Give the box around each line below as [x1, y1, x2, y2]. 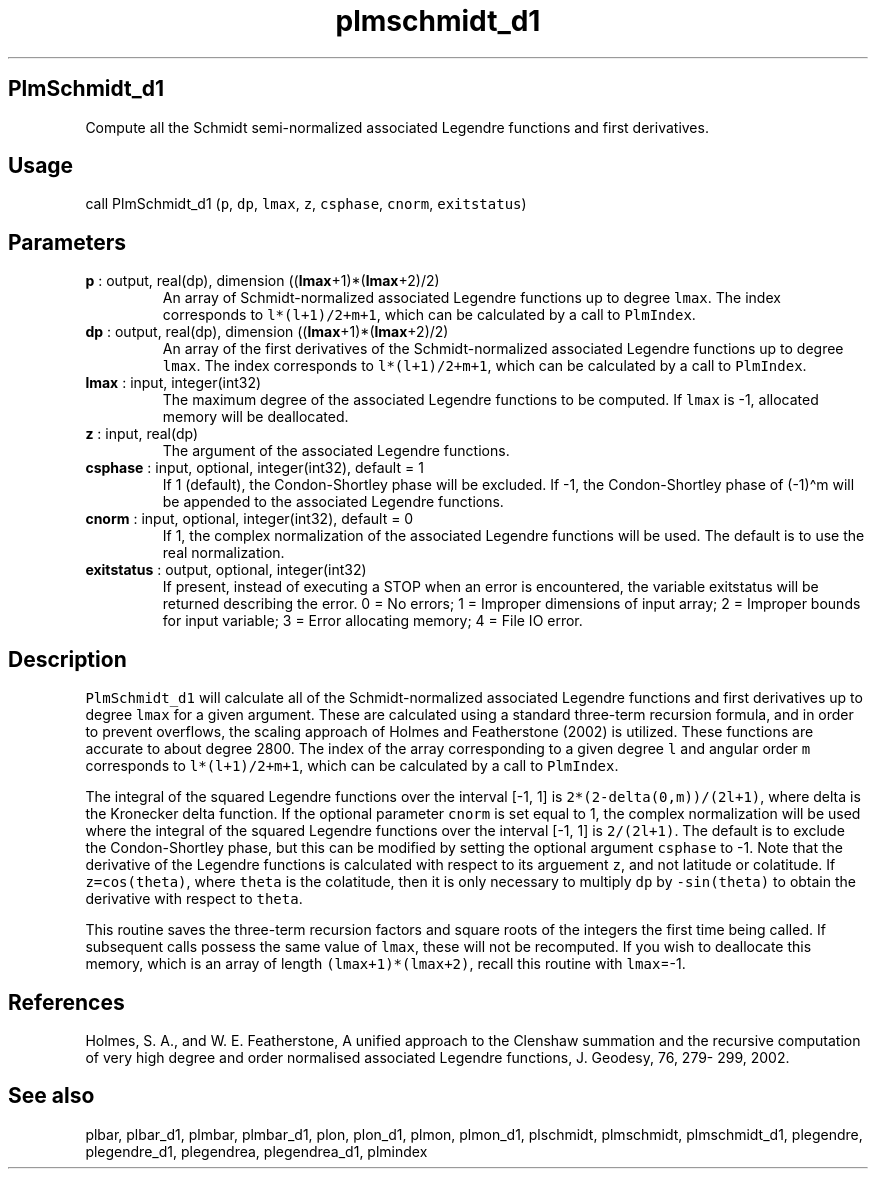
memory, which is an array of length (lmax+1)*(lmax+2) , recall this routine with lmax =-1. [85, 955, 686, 973]
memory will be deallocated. [162, 408, 349, 426]
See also [8, 1083, 95, 1109]
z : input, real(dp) [85, 425, 199, 443]
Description [8, 646, 127, 672]
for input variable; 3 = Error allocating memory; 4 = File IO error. [162, 612, 583, 630]
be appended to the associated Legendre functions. [162, 493, 504, 511]
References [8, 989, 125, 1015]
